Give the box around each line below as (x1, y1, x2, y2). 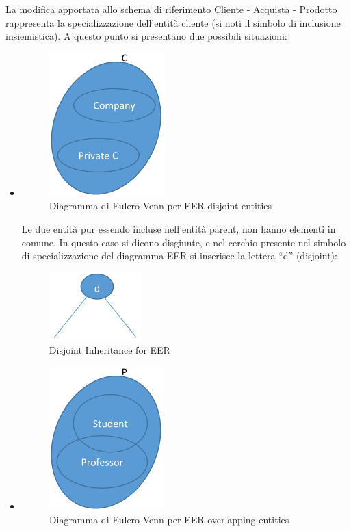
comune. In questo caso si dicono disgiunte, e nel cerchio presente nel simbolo (21, 235, 346, 249)
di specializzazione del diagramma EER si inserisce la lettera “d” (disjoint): (21, 248, 337, 263)
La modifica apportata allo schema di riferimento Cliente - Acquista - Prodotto (5, 2, 337, 16)
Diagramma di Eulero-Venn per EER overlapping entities (49, 512, 289, 526)
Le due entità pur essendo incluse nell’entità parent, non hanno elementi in (21, 221, 336, 235)
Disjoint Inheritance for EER (49, 343, 170, 357)
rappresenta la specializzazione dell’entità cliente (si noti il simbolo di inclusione (5, 15, 341, 29)
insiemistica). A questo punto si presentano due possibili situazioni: (5, 29, 287, 43)
